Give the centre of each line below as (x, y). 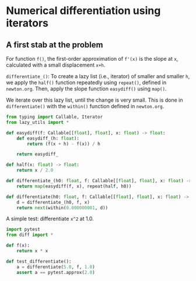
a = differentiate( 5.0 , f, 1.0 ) (56, 267)
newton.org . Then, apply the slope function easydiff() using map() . (86, 89)
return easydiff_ (38, 154)
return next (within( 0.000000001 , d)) (62, 208)
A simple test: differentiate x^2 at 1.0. (50, 219)
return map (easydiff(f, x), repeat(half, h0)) (74, 186)
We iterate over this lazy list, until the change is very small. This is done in (94, 100)
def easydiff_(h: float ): (48, 138)
